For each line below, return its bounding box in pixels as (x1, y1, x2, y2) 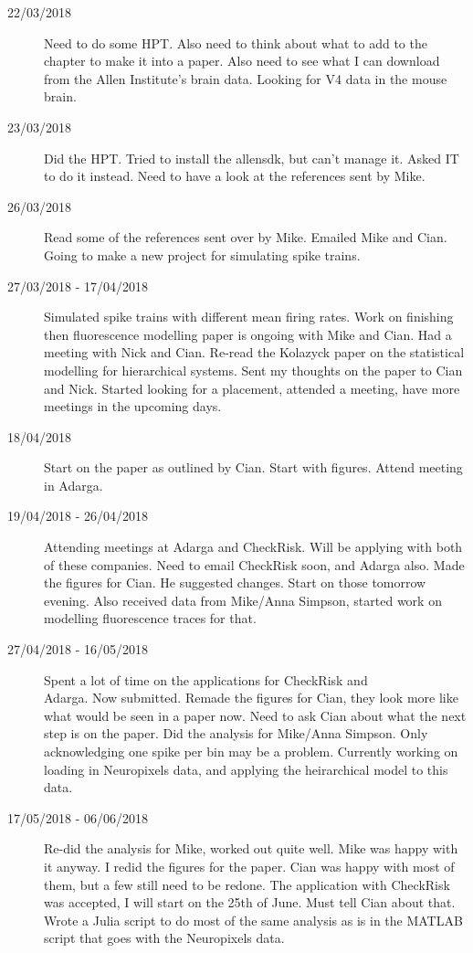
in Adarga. (44, 475, 103, 494)
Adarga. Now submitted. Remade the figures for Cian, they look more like (44, 688, 458, 707)
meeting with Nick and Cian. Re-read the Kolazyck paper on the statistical (44, 343, 465, 362)
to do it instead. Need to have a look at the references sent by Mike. (44, 166, 426, 185)
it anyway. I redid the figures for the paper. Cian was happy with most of (44, 856, 455, 875)
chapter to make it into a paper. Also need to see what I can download (44, 51, 440, 70)
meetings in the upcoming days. (44, 397, 222, 416)
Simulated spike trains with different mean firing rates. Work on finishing (44, 307, 454, 326)
